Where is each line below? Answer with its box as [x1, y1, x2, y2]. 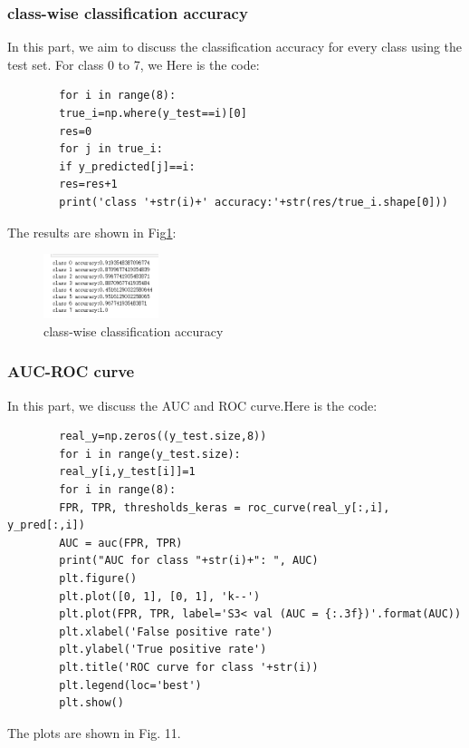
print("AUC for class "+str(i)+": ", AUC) [59, 554, 319, 568]
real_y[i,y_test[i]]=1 [59, 465, 196, 479]
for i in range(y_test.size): [59, 447, 241, 461]
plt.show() [59, 696, 124, 710]
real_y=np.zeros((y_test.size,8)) [59, 430, 267, 443]
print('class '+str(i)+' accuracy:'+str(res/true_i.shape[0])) [59, 195, 448, 209]
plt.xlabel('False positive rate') [59, 625, 273, 638]
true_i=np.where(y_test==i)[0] [59, 107, 247, 120]
